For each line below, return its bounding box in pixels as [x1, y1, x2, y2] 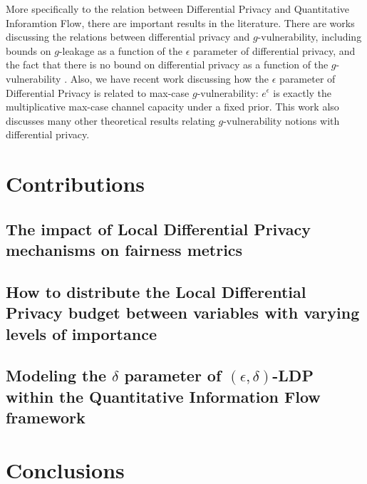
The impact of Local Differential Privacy [6, 217, 311, 240]
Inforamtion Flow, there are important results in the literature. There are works [6, 15, 355, 30]
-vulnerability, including [257, 29, 362, 44]
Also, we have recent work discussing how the [70, 71, 269, 86]
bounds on [6, 43, 51, 58]
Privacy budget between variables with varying [6, 302, 360, 324]
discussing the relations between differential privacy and [6, 29, 250, 44]
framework [6, 406, 86, 428]
